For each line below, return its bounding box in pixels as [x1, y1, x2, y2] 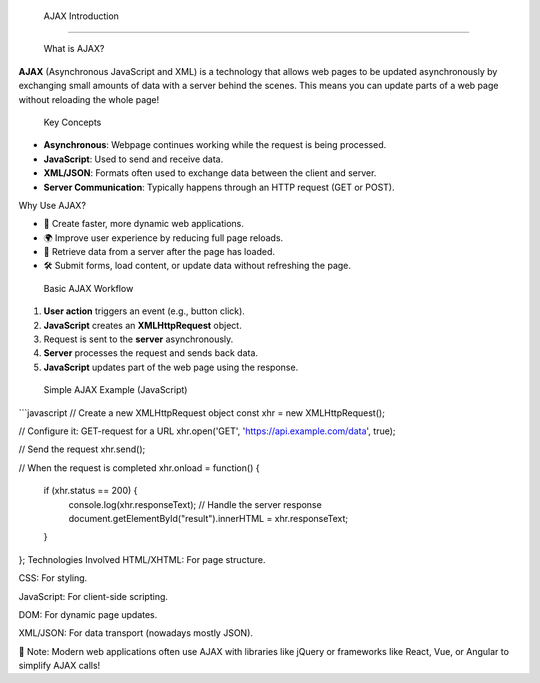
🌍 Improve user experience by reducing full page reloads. [43, 231, 284, 244]
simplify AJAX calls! [18, 660, 101, 672]
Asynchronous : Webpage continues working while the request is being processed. [43, 139, 387, 151]
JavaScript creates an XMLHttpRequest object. [43, 319, 242, 331]
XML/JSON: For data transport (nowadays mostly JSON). [18, 627, 254, 639]
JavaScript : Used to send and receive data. [43, 153, 224, 165]
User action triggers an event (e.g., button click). [43, 305, 245, 317]
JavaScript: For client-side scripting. [18, 590, 169, 602]
